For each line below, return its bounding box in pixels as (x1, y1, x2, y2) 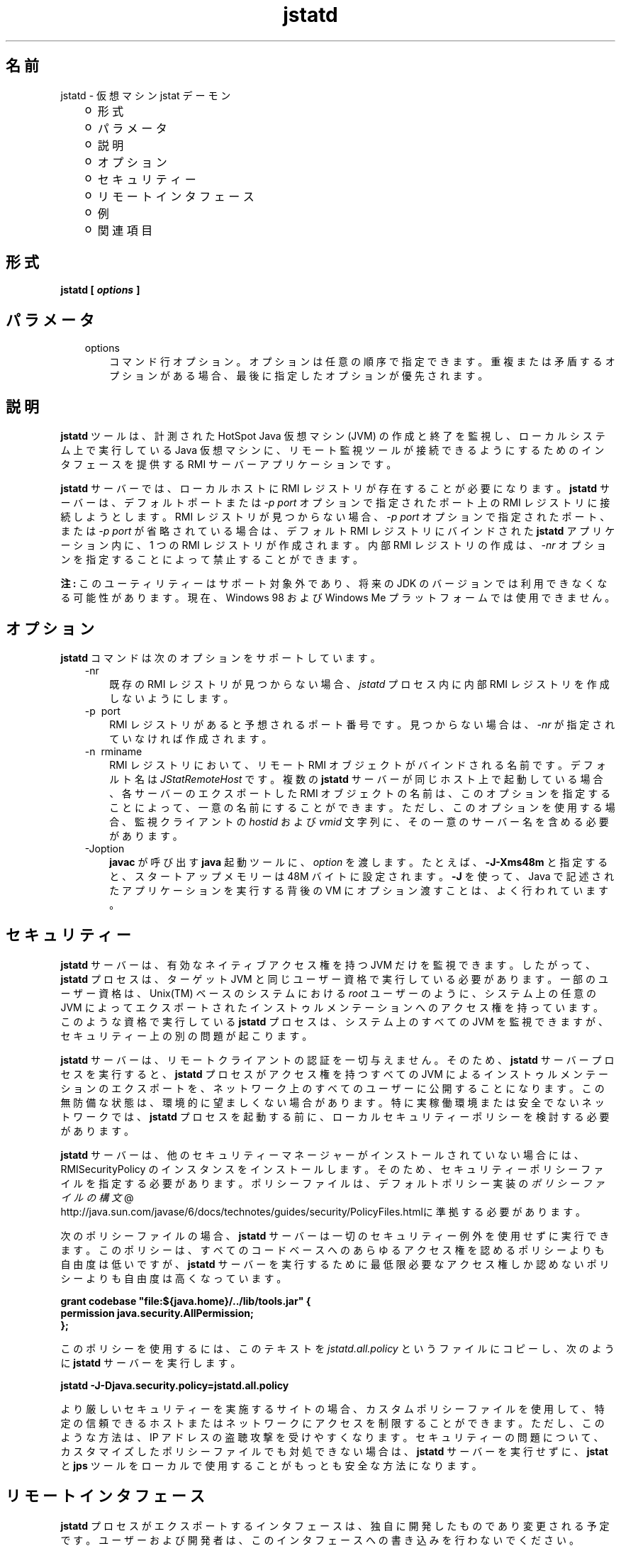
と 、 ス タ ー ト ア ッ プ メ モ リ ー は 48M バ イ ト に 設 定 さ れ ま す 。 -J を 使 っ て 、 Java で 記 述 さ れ (109, 869, 615, 882)
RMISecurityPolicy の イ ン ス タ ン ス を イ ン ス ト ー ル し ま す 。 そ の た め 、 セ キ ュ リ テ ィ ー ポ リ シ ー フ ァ (60, 1162, 604, 1175)
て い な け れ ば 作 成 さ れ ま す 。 (109, 732, 272, 745)
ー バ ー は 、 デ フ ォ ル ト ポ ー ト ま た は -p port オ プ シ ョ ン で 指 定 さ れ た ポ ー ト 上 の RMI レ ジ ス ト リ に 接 (60, 496, 610, 509)
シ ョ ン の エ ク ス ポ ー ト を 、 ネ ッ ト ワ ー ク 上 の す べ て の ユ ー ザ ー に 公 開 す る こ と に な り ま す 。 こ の (60, 1081, 605, 1094)
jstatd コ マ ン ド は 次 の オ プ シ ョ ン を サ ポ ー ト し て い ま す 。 (60, 651, 381, 664)
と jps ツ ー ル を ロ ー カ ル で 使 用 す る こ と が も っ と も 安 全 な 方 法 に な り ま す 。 (60, 1459, 482, 1472)
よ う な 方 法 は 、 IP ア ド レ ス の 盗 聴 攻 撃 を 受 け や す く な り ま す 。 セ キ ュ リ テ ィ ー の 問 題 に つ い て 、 (60, 1430, 604, 1443)
